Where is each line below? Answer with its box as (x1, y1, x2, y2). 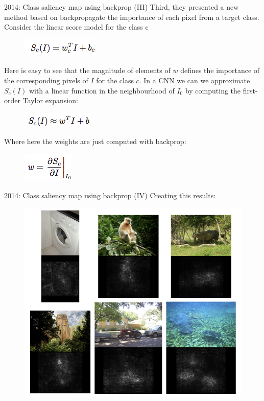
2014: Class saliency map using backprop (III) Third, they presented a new (4, 2, 239, 12)
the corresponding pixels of (4, 75, 88, 85)
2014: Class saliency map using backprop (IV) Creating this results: (4, 190, 216, 200)
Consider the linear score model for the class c (4, 21, 149, 32)
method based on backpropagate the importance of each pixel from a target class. (4, 11, 259, 22)
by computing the (185, 85, 241, 96)
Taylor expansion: (22, 95, 78, 106)
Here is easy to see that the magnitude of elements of (4, 65, 171, 76)
